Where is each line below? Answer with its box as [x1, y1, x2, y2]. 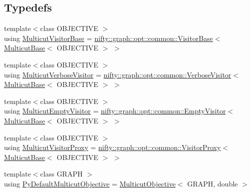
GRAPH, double [187, 178, 238, 188]
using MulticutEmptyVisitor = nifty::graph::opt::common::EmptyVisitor [4, 105, 226, 116]
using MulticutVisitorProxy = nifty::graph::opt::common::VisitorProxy [4, 142, 221, 152]
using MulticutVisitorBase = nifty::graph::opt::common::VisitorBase [4, 32, 213, 43]
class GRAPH [40, 168, 83, 179]
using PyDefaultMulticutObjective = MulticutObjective [4, 178, 176, 188]
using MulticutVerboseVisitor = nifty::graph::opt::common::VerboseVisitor [4, 69, 231, 79]
